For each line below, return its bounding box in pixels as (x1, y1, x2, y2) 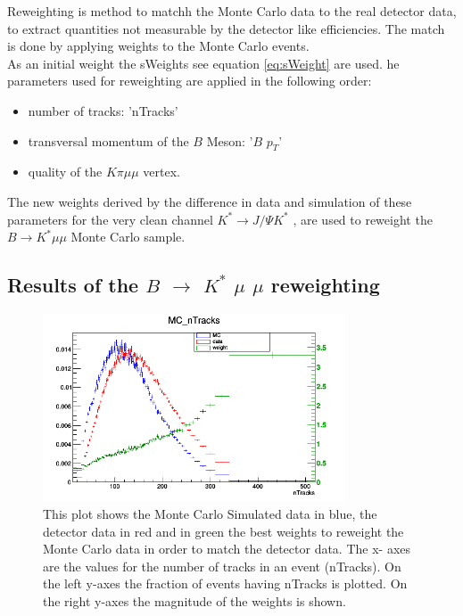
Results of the (7, 271, 139, 299)
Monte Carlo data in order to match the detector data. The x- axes (43, 539, 411, 558)
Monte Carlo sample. (70, 227, 186, 246)
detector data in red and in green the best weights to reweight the (43, 522, 404, 540)
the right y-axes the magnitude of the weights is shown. (43, 591, 346, 610)
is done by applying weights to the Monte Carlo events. (7, 37, 310, 55)
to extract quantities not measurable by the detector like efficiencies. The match (7, 19, 445, 37)
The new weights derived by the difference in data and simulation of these (7, 192, 412, 210)
